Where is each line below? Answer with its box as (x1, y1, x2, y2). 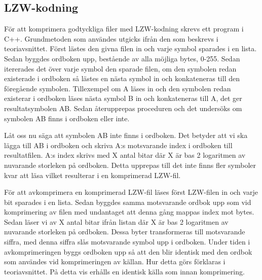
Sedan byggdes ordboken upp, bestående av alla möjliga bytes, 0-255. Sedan (4, 53, 240, 63)
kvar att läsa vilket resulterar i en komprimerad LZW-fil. (4, 169, 181, 180)
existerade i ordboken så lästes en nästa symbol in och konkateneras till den (4, 73, 240, 84)
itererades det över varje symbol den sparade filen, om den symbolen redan (4, 63, 237, 74)
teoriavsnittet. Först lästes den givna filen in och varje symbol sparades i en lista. (4, 43, 257, 54)
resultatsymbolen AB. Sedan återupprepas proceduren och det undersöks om (4, 102, 242, 113)
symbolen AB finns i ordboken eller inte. (4, 113, 130, 123)
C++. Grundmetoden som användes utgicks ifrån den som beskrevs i (4, 33, 218, 44)
